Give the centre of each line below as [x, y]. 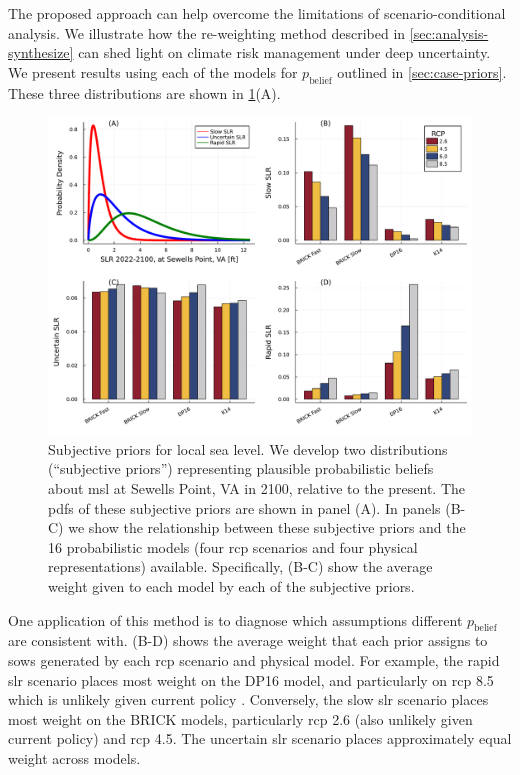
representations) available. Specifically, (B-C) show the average [240, 566]
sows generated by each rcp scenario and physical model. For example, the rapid [254, 659]
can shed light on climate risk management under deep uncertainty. [284, 52]
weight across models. [74, 757]
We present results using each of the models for [153, 71]
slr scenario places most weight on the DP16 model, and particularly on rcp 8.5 [251, 679]
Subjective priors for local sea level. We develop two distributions [248, 448]
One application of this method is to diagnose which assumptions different [235, 619]
